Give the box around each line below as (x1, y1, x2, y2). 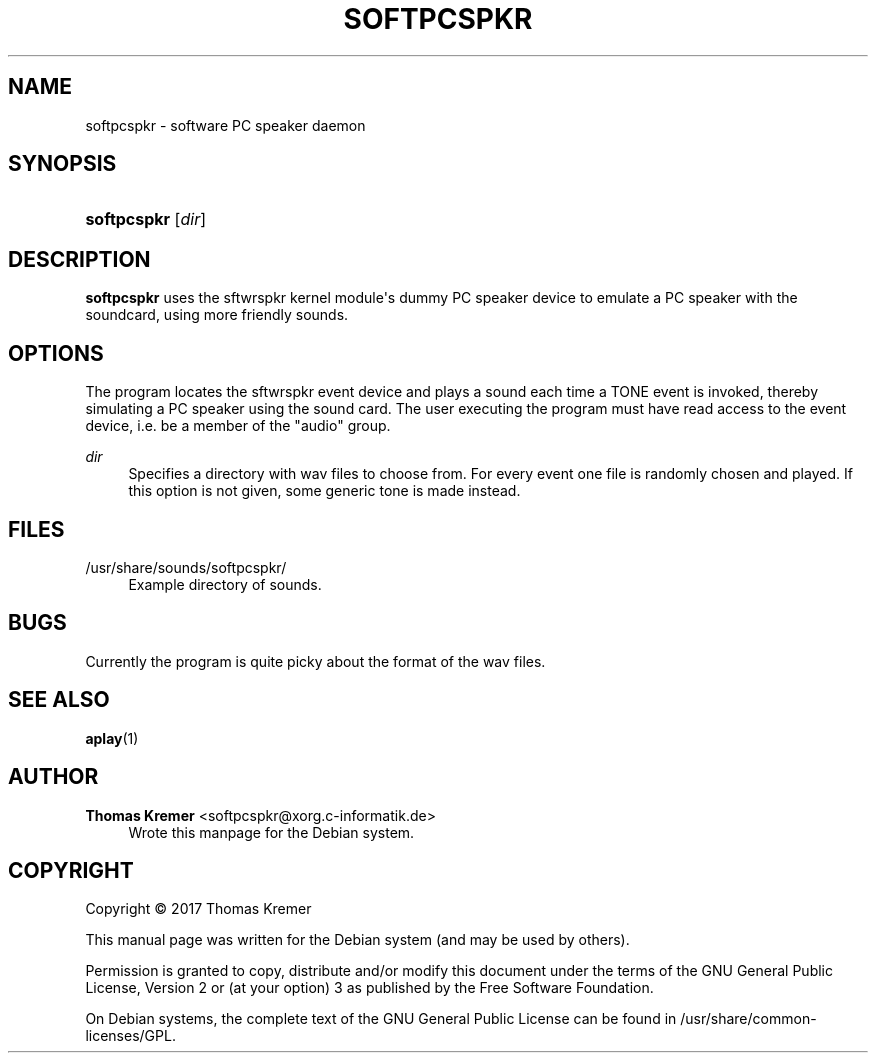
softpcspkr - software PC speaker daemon (85, 116, 366, 134)
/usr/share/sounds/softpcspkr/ (85, 558, 287, 576)
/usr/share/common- (680, 1010, 817, 1028)
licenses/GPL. (85, 1027, 176, 1045)
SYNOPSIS (8, 151, 117, 177)
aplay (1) (85, 729, 139, 747)
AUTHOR (8, 764, 99, 790)
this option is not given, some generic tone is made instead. (128, 482, 521, 500)
